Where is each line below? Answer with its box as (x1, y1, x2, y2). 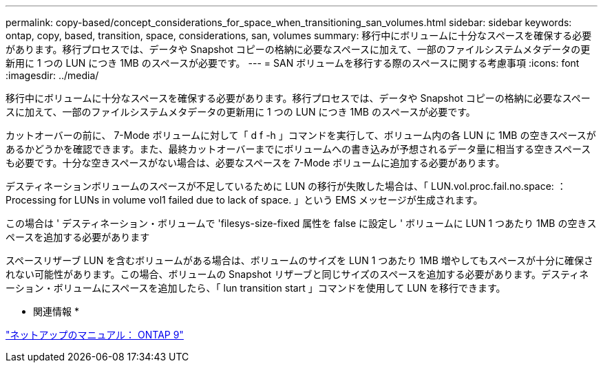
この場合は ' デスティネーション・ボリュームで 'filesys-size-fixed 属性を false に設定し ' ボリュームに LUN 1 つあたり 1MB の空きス (6, 217, 597, 229)
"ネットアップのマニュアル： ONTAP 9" (6, 329, 184, 340)
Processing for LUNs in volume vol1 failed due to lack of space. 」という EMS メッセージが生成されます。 (6, 194, 483, 206)
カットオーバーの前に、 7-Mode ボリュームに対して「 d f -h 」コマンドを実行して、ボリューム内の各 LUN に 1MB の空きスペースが (6, 129, 596, 141)
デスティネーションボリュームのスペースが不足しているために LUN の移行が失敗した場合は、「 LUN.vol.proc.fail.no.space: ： (6, 180, 567, 192)
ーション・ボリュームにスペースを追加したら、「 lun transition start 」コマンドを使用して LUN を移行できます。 (6, 282, 506, 294)
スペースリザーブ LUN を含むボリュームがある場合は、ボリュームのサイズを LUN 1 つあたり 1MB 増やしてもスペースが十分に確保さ (6, 255, 593, 266)
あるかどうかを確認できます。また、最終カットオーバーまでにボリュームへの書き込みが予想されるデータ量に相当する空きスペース (6, 143, 591, 155)
